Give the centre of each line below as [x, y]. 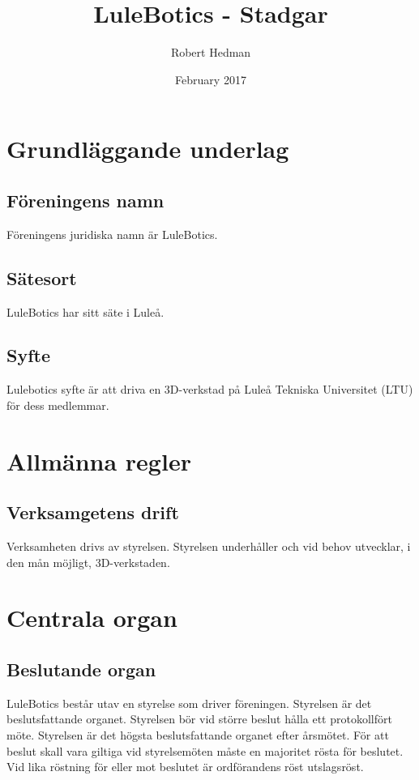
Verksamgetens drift [93, 512]
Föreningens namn [86, 200]
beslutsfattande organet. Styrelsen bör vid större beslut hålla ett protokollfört [199, 719]
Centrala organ [92, 618]
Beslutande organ [81, 669]
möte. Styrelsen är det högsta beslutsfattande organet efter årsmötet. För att [198, 735]
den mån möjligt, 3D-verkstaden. [88, 562]
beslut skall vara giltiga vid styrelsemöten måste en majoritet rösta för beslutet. [205, 750]
